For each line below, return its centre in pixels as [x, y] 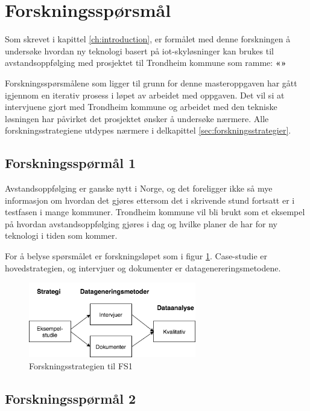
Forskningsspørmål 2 [70, 398]
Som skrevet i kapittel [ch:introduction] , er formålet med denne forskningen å [148, 39]
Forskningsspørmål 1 [70, 163]
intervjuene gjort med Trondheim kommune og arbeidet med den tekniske [141, 107]
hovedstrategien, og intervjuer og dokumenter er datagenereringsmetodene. [143, 267]
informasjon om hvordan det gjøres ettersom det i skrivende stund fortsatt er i [150, 200]
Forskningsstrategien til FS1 [81, 365]
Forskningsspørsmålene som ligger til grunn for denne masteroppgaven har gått [151, 83]
